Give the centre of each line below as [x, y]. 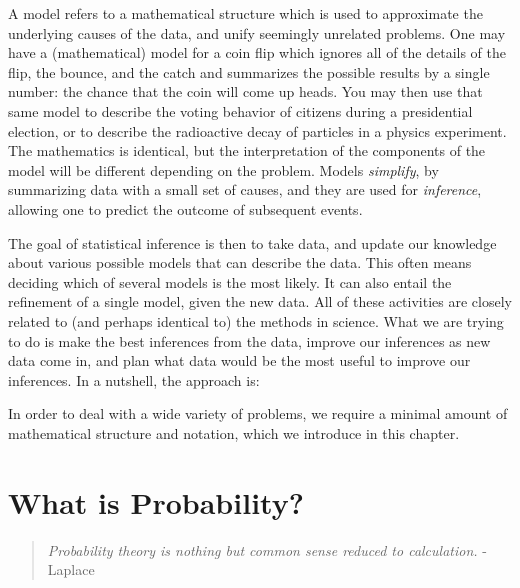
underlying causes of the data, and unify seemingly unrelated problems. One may [257, 32]
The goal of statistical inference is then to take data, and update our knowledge [252, 242]
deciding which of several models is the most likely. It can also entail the [230, 281]
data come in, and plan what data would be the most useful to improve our [239, 360]
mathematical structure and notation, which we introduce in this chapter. [234, 432]
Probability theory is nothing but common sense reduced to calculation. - [267, 549]
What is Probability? [156, 501]
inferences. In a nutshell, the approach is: [134, 379]
